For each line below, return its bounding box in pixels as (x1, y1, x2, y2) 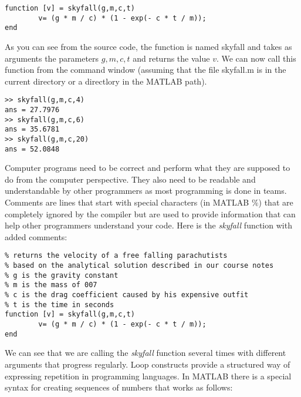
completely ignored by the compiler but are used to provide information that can (5, 207, 296, 220)
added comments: (5, 230, 67, 243)
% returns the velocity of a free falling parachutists (5, 251, 228, 260)
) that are (258, 196, 293, 208)
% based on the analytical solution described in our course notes (5, 261, 274, 270)
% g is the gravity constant (5, 271, 119, 280)
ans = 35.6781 (5, 125, 60, 134)
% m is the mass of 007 (5, 281, 97, 290)
